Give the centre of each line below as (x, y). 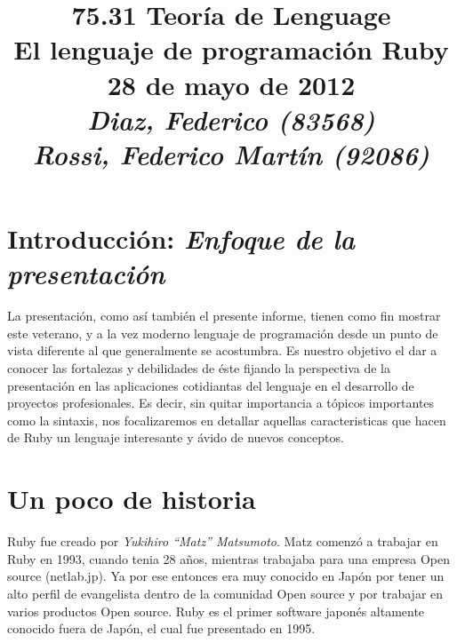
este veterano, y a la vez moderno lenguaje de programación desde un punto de (223, 333)
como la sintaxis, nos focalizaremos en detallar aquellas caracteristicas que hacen (227, 420)
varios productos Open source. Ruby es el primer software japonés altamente (216, 611)
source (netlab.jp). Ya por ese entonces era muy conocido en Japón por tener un (226, 576)
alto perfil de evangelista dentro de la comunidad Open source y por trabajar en (225, 593)
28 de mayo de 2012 (231, 84)
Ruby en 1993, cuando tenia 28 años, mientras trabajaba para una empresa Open (228, 558)
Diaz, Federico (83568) (231, 119)
